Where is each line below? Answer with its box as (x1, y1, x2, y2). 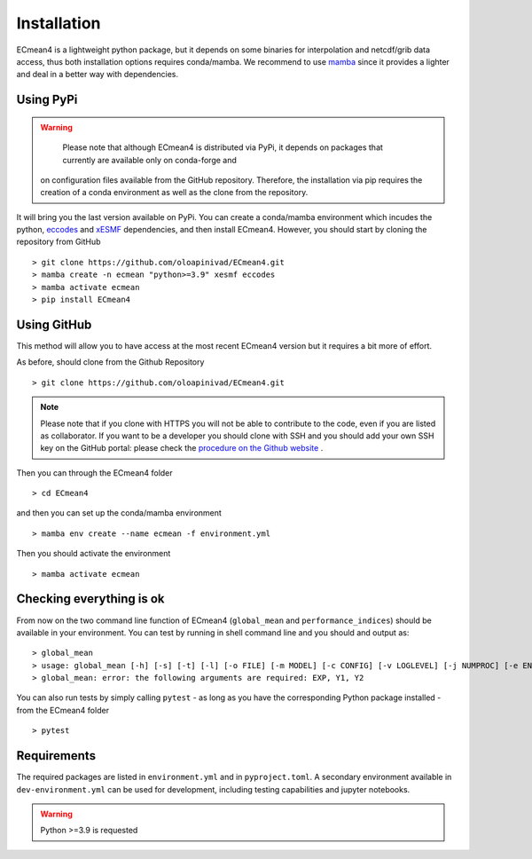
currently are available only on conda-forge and (62, 154, 237, 165)
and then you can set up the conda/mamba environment (16, 508, 222, 518)
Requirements (16, 748, 97, 763)
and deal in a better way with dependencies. (16, 69, 179, 80)
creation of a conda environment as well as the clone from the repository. (40, 187, 309, 198)
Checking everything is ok (16, 591, 165, 607)
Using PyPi (16, 92, 78, 107)
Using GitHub (16, 317, 92, 332)
